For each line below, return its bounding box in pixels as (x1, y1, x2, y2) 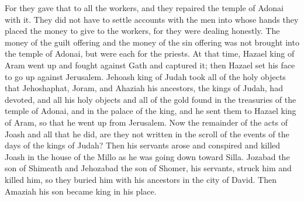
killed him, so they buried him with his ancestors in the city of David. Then (5, 173, 277, 185)
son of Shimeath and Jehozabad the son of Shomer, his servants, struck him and (5, 162, 292, 174)
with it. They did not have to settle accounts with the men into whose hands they (5, 13, 299, 25)
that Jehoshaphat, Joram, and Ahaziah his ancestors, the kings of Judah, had (5, 82, 283, 94)
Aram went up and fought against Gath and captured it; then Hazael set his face (5, 58, 295, 71)
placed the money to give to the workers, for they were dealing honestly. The (5, 25, 280, 37)
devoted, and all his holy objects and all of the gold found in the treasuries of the (5, 93, 296, 105)
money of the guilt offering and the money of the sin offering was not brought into (5, 36, 299, 48)
